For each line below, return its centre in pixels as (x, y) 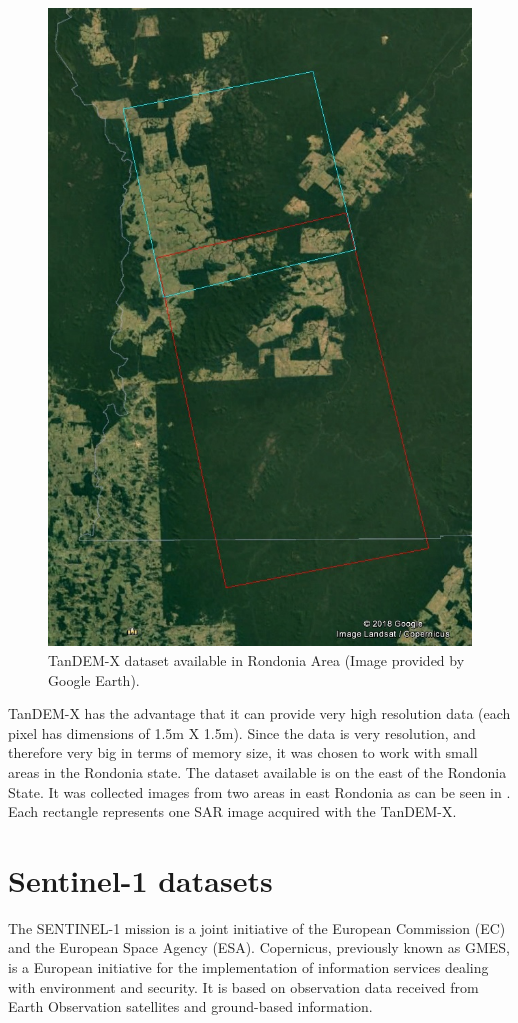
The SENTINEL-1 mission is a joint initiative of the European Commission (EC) (257, 927)
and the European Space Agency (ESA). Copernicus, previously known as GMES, (259, 947)
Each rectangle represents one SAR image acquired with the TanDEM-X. (232, 811)
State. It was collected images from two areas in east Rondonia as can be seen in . (259, 791)
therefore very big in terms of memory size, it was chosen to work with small (243, 752)
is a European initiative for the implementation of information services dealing (248, 967)
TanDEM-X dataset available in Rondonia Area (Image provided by (256, 659)
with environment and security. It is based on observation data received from (243, 986)
